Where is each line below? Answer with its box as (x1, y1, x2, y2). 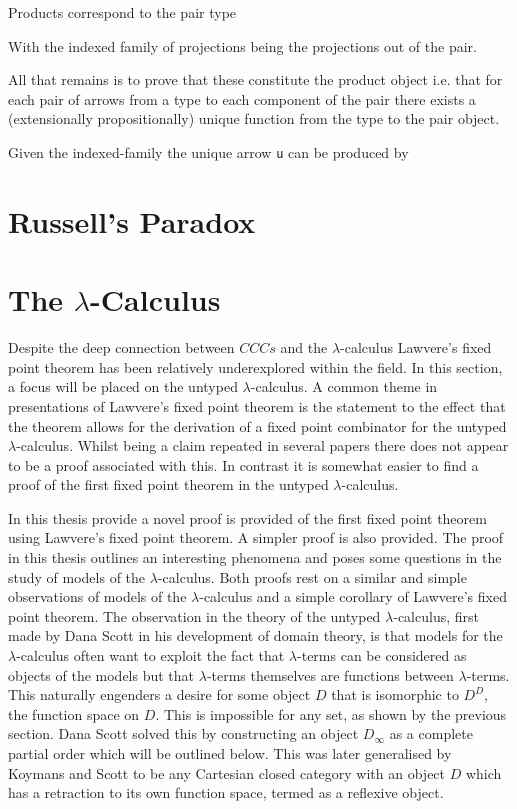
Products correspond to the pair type (8, 2, 237, 22)
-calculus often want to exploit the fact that (16, 645, 285, 666)
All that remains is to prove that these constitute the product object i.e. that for (8, 69, 503, 90)
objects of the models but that (8, 664, 195, 685)
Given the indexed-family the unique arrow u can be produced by (8, 141, 409, 162)
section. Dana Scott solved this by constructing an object (8, 723, 359, 744)
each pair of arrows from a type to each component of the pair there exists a (8, 88, 476, 109)
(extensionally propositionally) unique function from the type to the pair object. (8, 108, 500, 129)
